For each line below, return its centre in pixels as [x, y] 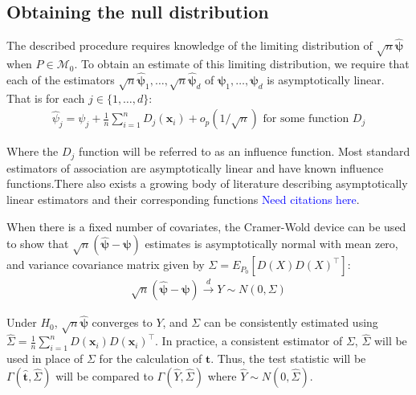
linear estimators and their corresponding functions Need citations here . [183, 200]
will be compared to [104, 375]
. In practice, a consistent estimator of [249, 341]
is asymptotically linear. [326, 79]
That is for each [46, 98]
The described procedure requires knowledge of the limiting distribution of [190, 45]
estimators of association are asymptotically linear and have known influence [195, 167]
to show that [38, 244]
